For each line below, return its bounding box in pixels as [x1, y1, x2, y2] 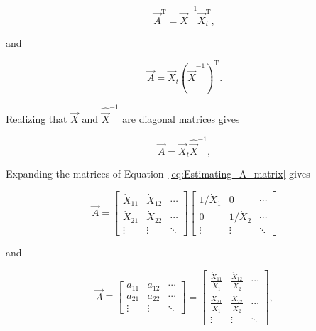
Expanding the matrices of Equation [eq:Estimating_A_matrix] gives [6, 166, 310, 181]
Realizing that [6, 112, 67, 126]
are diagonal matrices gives [122, 112, 240, 126]
